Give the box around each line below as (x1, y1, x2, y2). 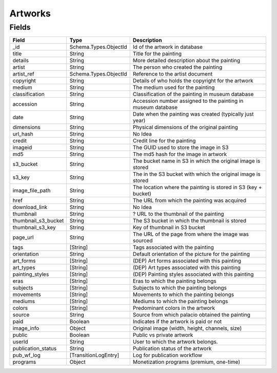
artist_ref (12, 70, 34, 78)
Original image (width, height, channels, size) (132, 325, 242, 332)
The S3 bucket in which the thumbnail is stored (132, 217, 246, 225)
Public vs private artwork (132, 331, 193, 339)
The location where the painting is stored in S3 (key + (132, 184, 262, 191)
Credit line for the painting (132, 137, 196, 144)
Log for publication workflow (132, 352, 203, 359)
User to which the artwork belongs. (132, 338, 218, 345)
